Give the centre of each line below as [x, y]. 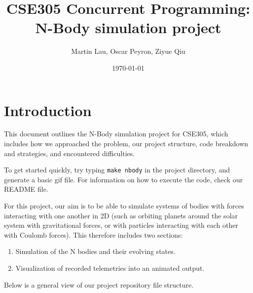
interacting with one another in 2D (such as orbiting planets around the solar [121, 215]
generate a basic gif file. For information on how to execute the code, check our [124, 179]
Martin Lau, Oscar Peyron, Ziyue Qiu [128, 51]
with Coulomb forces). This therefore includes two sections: [93, 234]
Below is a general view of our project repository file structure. [99, 284]
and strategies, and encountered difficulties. [70, 153]
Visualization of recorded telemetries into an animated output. [110, 268]
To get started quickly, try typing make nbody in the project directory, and [117, 170]
